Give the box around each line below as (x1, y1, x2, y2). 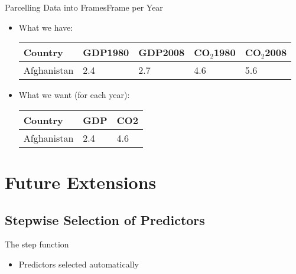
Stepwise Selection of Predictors (5, 210, 205, 229)
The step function (5, 238, 69, 250)
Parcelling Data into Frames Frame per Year (5, 1, 163, 13)
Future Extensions (5, 169, 157, 194)
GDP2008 (138, 45, 185, 60)
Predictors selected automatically (18, 257, 139, 270)
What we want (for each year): (18, 89, 130, 101)
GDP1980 (83, 45, 129, 60)
